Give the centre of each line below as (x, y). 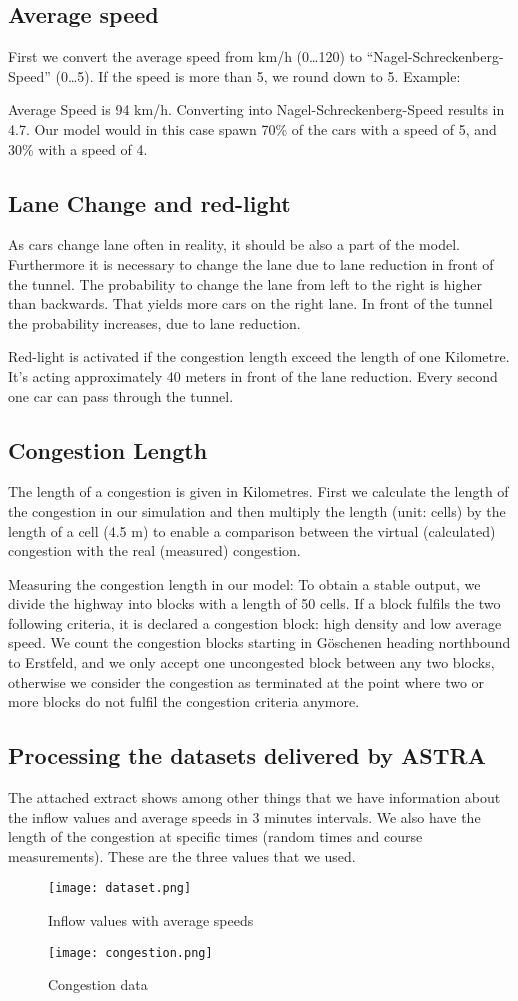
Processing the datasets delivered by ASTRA (247, 755)
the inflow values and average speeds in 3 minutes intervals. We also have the (244, 816)
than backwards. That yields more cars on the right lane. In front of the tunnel (250, 303)
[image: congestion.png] (130, 952)
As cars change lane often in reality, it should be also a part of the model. (234, 244)
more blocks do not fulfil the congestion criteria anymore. (184, 701)
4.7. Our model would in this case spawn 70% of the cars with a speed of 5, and (252, 128)
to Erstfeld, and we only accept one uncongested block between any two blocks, (251, 662)
